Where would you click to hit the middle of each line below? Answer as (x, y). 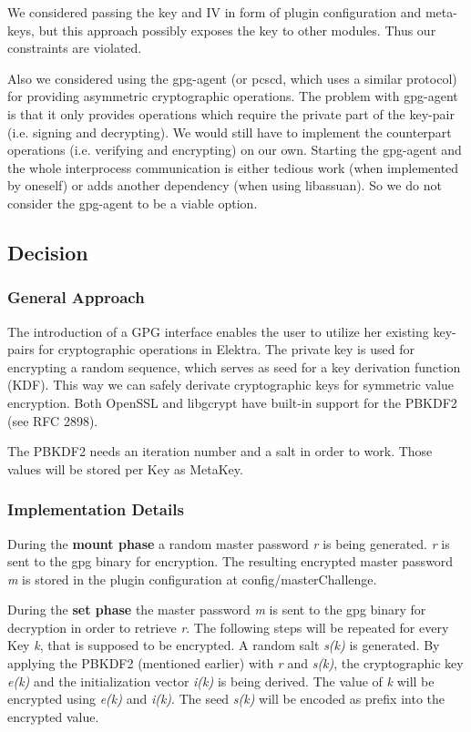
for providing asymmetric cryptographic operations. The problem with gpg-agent (233, 96)
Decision (48, 252)
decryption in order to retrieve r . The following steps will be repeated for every (228, 627)
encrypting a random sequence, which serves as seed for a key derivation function (234, 366)
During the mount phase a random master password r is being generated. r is (229, 543)
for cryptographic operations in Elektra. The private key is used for (226, 349)
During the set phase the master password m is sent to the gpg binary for (217, 610)
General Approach (76, 297)
